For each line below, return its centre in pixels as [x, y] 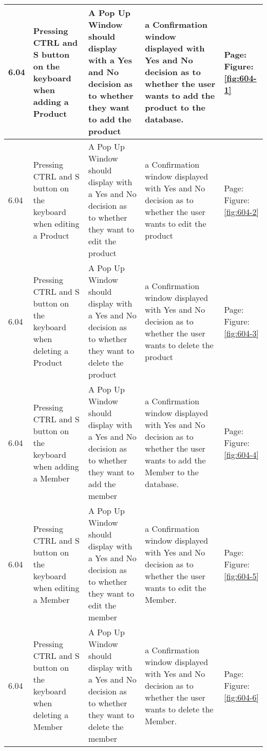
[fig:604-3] [241, 333]
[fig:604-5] [241, 576]
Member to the [172, 472]
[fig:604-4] [241, 454]
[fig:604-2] [241, 211]
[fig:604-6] [241, 697]
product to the [175, 107]
